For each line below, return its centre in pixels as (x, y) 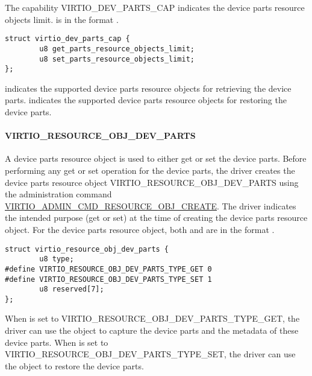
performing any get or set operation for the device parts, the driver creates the (150, 170)
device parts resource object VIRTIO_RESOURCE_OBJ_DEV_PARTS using (152, 182)
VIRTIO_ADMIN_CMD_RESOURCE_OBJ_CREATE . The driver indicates (151, 206)
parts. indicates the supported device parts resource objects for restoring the (146, 100)
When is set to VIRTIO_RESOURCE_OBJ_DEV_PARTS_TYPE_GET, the (152, 318)
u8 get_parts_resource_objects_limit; (117, 49)
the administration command (58, 194)
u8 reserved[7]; (72, 289)
